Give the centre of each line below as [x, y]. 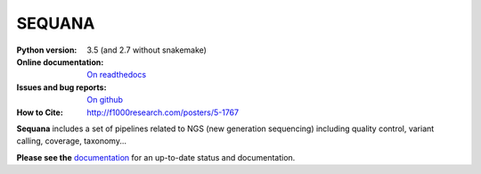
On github [105, 100]
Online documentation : [60, 62]
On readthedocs [117, 75]
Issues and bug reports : [61, 87]
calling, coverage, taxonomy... [72, 141]
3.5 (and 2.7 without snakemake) [147, 50]
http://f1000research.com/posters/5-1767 [163, 112]
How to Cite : [40, 112]
